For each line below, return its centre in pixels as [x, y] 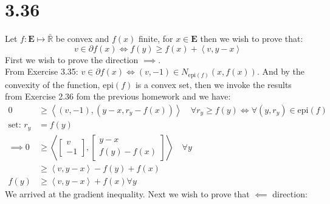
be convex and [82, 39]
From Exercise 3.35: [42, 71]
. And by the [281, 71]
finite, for [156, 39]
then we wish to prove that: [252, 39]
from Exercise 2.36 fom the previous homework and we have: [118, 96]
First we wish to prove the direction [72, 59]
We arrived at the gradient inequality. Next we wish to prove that [127, 193]
